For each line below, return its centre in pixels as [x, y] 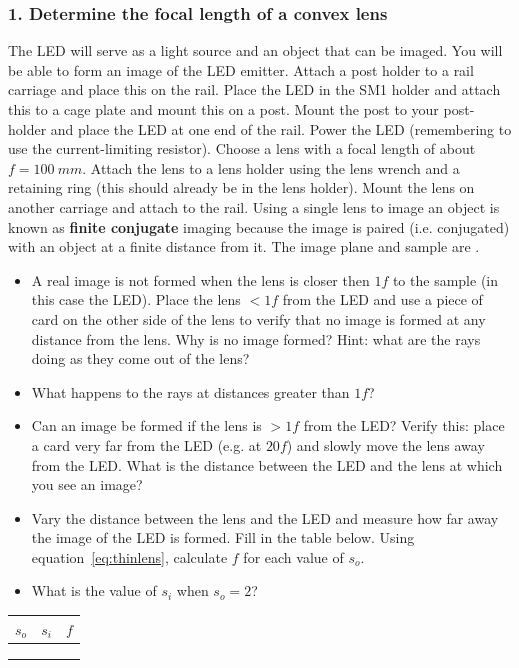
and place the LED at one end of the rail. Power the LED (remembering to [281, 128]
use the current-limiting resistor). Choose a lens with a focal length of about [242, 148]
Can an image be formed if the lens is [146, 425]
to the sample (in [445, 279]
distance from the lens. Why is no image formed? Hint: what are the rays [256, 338]
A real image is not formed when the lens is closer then [200, 279]
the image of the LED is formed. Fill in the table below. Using [223, 537]
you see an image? [87, 484]
